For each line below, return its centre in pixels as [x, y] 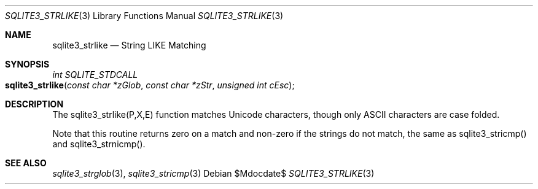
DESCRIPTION [34, 104]
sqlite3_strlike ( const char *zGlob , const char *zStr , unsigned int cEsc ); [150, 85]
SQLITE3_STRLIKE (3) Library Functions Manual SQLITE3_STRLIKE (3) [144, 16]
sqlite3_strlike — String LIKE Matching [129, 45]
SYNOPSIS [27, 64]
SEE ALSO [26, 163]
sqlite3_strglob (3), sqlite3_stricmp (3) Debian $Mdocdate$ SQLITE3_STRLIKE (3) [213, 173]
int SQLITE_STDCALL [95, 75]
